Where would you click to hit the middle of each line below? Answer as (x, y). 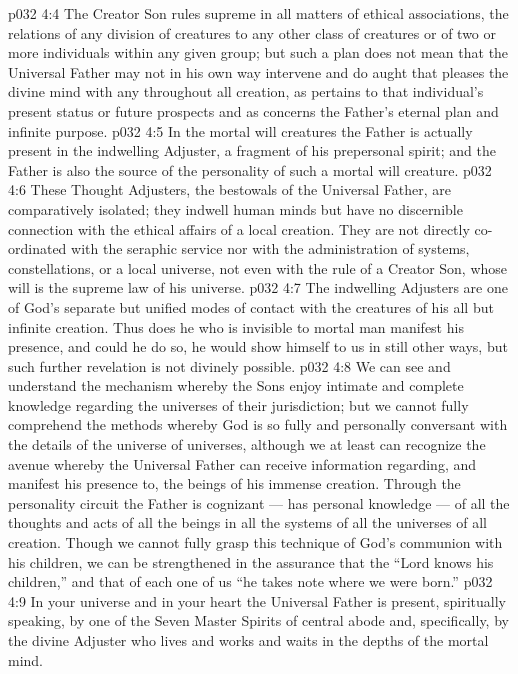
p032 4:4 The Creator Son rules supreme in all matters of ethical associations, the (258, 13)
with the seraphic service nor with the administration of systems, (270, 248)
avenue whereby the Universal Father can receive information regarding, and (242, 463)
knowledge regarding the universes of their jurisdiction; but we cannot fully (238, 404)
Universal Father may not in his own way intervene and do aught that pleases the (258, 71)
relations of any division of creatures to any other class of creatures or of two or (252, 32)
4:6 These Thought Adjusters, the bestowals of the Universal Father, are (229, 189)
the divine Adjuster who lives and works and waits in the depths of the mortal (248, 640)
